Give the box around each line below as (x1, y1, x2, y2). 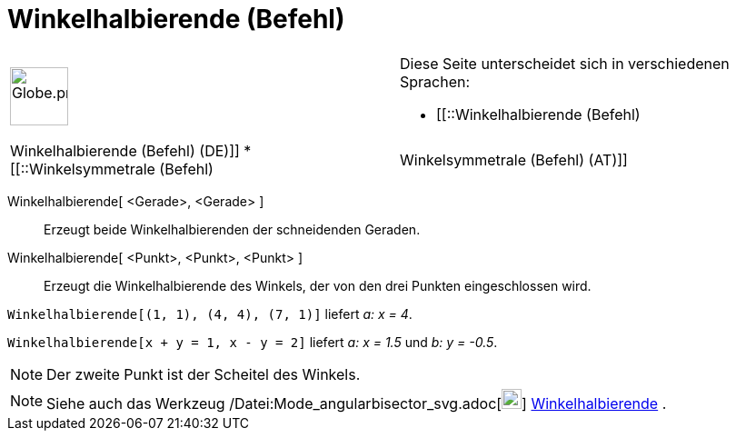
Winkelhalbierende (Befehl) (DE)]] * (10, 141, 252, 160)
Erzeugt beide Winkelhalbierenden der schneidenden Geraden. (44, 221, 421, 237)
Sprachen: (400, 72, 471, 91)
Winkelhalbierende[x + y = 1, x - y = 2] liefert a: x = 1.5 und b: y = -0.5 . (7, 333, 498, 350)
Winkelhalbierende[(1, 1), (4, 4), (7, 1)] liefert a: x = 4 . (7, 305, 413, 322)
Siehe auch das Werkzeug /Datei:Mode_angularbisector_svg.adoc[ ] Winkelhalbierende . (46, 393, 667, 413)
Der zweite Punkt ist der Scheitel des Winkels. (46, 364, 361, 383)
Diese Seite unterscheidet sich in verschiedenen (400, 54, 730, 73)
